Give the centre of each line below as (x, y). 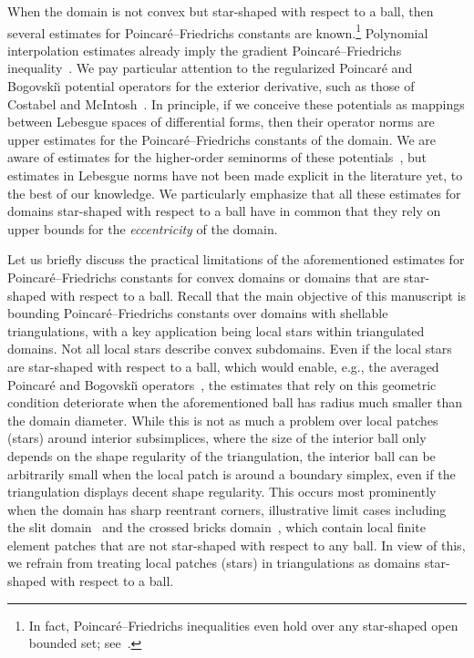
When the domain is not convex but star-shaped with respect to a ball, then (221, 11)
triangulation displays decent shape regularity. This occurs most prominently (222, 492)
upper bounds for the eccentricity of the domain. (143, 228)
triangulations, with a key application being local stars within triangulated (216, 330)
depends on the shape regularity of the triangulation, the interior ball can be (222, 455)
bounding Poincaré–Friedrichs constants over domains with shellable (198, 313)
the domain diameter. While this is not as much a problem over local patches (223, 420)
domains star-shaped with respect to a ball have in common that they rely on (224, 211)
